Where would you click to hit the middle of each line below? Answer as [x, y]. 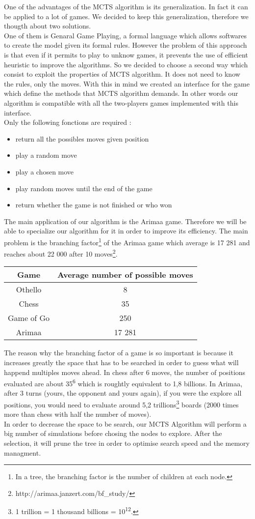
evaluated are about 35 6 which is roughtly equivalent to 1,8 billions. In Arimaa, [123, 383]
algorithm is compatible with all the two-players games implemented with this [121, 102]
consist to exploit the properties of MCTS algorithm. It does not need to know [122, 74]
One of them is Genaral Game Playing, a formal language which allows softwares [126, 35]
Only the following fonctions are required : [68, 122]
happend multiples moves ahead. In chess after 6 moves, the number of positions [125, 372]
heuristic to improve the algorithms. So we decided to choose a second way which [126, 64]
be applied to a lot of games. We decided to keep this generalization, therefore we [126, 16]
